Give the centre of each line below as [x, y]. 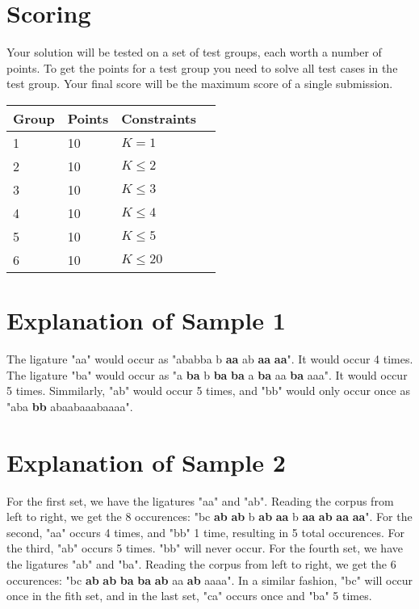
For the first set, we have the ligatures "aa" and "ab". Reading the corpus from [200, 500]
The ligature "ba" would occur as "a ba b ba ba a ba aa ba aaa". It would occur [207, 374]
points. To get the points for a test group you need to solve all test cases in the [202, 67]
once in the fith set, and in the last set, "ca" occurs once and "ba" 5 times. [189, 596]
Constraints [159, 118]
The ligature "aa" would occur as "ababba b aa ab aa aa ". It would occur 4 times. [210, 359]
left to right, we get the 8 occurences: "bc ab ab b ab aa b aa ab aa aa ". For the [209, 517]
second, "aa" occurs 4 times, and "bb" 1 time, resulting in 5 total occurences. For [205, 532]
